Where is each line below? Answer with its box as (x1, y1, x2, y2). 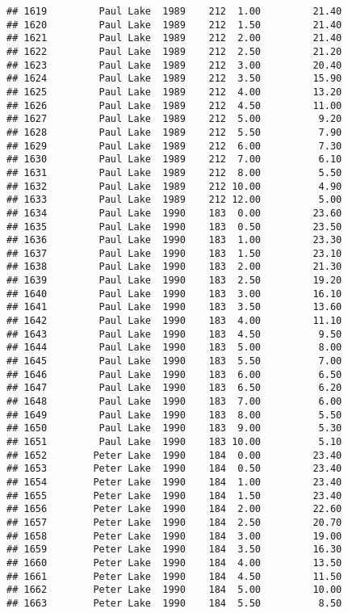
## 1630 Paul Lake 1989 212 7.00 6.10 (6, 153, 342, 166)
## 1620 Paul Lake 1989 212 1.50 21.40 (6, 19, 342, 31)
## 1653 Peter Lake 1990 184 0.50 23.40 (6, 463, 342, 475)
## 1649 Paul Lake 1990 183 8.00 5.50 (6, 409, 342, 421)
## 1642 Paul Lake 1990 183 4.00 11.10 (6, 315, 342, 327)
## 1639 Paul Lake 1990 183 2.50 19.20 (6, 275, 342, 287)
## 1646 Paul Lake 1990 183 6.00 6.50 (6, 368, 342, 380)
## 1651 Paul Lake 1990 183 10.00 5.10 (6, 436, 342, 447)
